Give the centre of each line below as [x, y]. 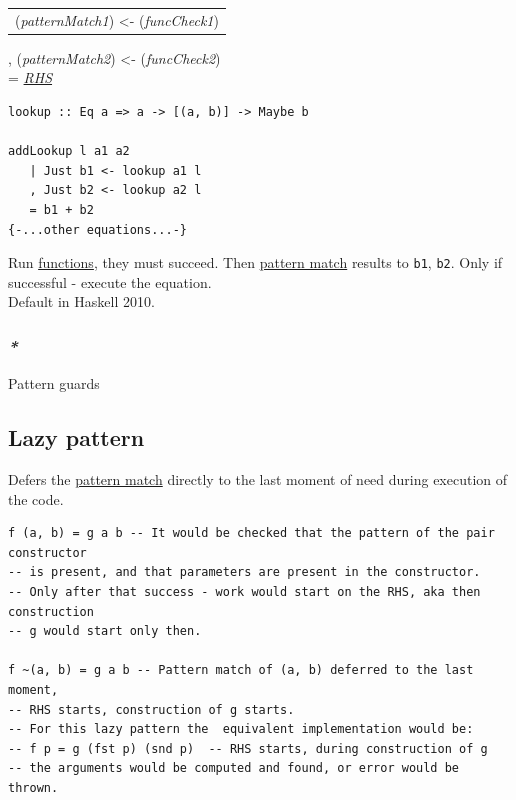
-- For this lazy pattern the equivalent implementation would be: [241, 729]
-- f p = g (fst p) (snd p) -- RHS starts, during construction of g [248, 748]
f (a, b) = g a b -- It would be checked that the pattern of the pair [251, 533]
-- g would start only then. [105, 631]
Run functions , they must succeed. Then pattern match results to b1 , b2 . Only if [255, 262]
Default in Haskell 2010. [81, 301]
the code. [36, 498]
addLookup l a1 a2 [69, 151]
